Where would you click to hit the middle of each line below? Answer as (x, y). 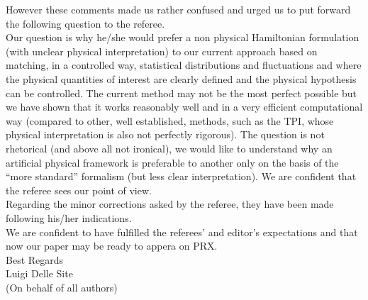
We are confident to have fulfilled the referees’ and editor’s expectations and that (182, 232)
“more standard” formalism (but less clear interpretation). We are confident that (181, 176)
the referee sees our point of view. (79, 190)
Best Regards (35, 259)
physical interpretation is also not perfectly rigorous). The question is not (165, 134)
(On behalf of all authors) (62, 287)
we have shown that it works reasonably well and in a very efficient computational (184, 107)
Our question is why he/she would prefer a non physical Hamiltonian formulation (183, 37)
